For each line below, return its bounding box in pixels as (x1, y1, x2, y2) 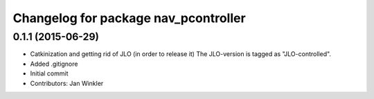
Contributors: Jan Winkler (30, 79, 104, 87)
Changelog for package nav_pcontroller (12, 10, 246, 26)
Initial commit (30, 69, 69, 78)
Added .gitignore (30, 60, 78, 68)
